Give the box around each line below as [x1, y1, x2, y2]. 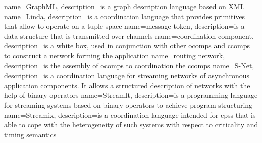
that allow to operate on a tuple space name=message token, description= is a [4, 21, 245, 31]
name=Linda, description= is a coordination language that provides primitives [4, 11, 245, 21]
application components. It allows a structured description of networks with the [4, 80, 250, 90]
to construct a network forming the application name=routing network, [4, 50, 225, 60]
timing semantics [4, 129, 57, 139]
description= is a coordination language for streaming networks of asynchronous [4, 70, 250, 81]
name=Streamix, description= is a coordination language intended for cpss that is [4, 109, 256, 120]
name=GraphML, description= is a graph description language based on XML [4, 1, 245, 11]
